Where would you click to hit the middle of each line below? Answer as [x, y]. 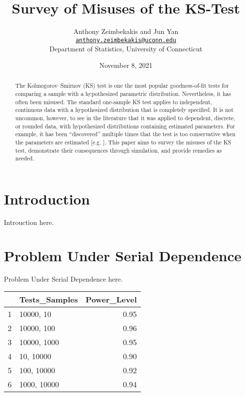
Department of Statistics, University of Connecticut [126, 49]
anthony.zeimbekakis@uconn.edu [126, 40]
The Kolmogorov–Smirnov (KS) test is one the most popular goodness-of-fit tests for [122, 86]
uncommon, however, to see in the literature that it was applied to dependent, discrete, [125, 118]
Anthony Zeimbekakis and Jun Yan [126, 31]
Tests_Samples [49, 300]
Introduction [47, 198]
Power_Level [111, 300]
